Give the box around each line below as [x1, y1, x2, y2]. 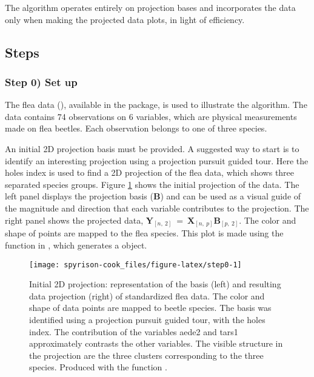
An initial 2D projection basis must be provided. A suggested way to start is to [5, 142, 299, 155]
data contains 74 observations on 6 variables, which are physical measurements [5, 110, 297, 122]
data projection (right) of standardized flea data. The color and [29, 289, 265, 302]
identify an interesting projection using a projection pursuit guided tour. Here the [5, 154, 309, 167]
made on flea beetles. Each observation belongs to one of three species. [5, 122, 267, 135]
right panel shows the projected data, [5, 213, 144, 226]
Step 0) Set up [5, 74, 78, 89]
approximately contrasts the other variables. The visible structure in [29, 337, 283, 350]
